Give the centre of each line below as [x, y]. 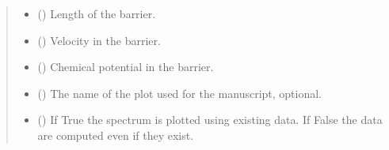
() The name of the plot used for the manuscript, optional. [180, 93]
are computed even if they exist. [116, 135]
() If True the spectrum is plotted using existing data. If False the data [210, 120]
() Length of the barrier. [97, 13]
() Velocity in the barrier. [99, 40]
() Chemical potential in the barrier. [126, 67]
